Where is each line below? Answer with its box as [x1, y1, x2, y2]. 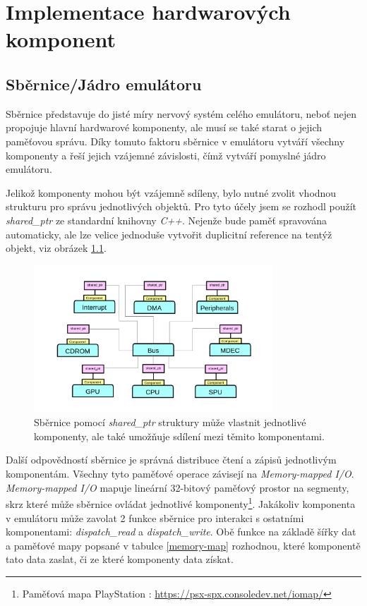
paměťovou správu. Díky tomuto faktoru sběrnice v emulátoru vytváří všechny [6, 133, 345, 148]
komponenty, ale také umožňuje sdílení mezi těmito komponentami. [34, 428, 325, 443]
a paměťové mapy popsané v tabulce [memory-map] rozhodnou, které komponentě [6, 538, 361, 552]
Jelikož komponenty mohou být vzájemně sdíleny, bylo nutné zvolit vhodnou [6, 185, 337, 200]
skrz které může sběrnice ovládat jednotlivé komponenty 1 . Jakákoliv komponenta [6, 495, 356, 511]
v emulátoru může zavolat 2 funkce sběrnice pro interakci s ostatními [6, 510, 304, 525]
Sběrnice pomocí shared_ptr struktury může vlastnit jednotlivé [34, 415, 306, 430]
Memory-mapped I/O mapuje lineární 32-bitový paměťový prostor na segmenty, [6, 480, 349, 495]
